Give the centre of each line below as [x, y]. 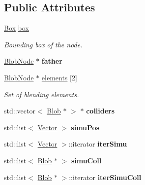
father [52, 61]
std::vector [20, 111]
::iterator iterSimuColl [105, 177]
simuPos [85, 127]
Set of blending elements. [42, 94]
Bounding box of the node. [43, 44]
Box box [16, 28]
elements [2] [59, 77]
